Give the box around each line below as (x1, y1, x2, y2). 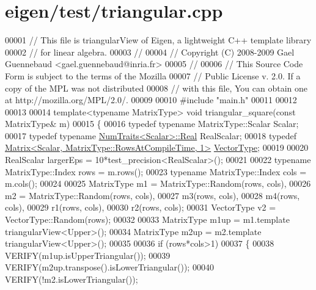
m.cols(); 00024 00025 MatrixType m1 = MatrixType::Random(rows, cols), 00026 (5, 177, 311, 190)
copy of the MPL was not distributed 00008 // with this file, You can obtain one (5, 81, 307, 94)
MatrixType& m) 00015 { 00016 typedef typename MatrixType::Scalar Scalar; (5, 117, 299, 130)
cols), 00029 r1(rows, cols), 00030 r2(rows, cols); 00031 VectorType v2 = (5, 201, 276, 214)
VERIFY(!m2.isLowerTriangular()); (5, 273, 138, 285)
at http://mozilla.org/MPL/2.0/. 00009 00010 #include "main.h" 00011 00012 (5, 93, 297, 106)
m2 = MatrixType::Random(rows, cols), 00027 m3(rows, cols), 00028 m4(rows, (5, 189, 300, 201)
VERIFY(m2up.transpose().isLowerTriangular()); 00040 (5, 261, 214, 274)
